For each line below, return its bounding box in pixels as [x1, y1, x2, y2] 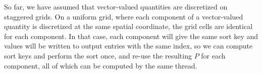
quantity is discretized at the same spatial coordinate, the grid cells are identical [4, 21, 253, 31]
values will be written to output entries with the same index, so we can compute [4, 40, 253, 51]
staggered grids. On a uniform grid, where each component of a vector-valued [4, 11, 243, 21]
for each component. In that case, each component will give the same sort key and [4, 30, 258, 41]
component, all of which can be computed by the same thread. [4, 60, 197, 70]
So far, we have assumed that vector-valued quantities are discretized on [4, 1, 228, 11]
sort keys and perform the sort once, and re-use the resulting [4, 50, 192, 60]
